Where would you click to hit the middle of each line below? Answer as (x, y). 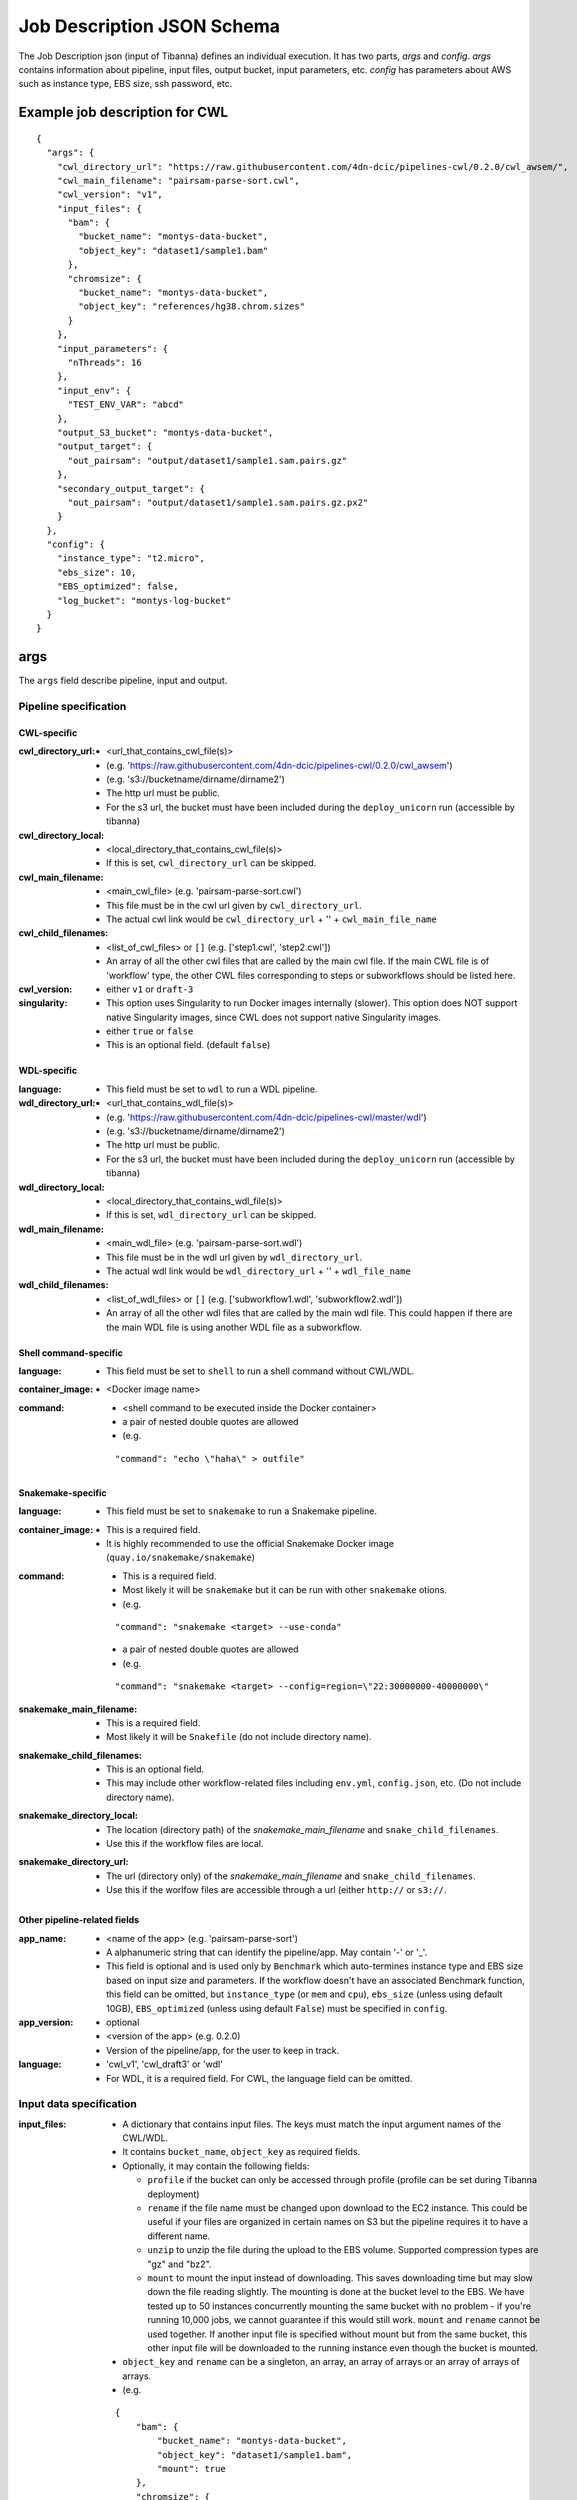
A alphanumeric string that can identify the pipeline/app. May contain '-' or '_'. (267, 1952)
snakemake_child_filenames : (80, 1755)
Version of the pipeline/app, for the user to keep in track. (223, 2050)
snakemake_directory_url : (73, 1862)
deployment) (173, 2194)
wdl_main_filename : (61, 1229)
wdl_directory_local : (61, 1187)
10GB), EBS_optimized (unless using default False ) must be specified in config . (277, 2008)
